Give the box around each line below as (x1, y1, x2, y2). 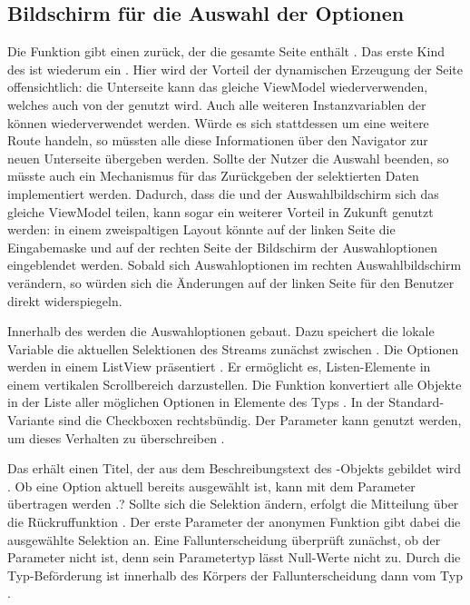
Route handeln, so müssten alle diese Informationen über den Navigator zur (7, 131, 428, 150)
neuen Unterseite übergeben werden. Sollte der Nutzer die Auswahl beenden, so (7, 148, 449, 167)
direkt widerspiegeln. (7, 291, 122, 310)
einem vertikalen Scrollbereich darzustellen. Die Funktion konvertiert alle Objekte (7, 374, 462, 393)
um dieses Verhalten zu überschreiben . (7, 428, 225, 447)
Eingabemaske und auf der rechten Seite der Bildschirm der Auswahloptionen (7, 237, 438, 256)
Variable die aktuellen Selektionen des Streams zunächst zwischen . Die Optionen (7, 339, 459, 358)
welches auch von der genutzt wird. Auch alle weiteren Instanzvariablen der (7, 94, 426, 114)
